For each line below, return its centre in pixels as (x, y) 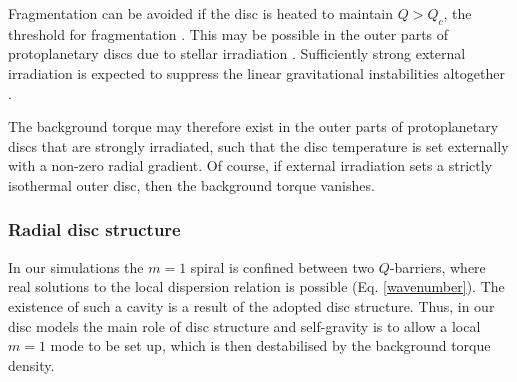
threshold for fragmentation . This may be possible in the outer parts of (228, 33)
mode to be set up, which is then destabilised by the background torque (270, 345)
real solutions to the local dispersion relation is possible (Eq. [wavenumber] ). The (256, 286)
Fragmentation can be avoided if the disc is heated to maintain (200, 13)
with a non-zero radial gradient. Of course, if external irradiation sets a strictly (250, 165)
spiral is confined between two (282, 266)
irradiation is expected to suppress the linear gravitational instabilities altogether (256, 72)
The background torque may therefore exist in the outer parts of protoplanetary (253, 126)
